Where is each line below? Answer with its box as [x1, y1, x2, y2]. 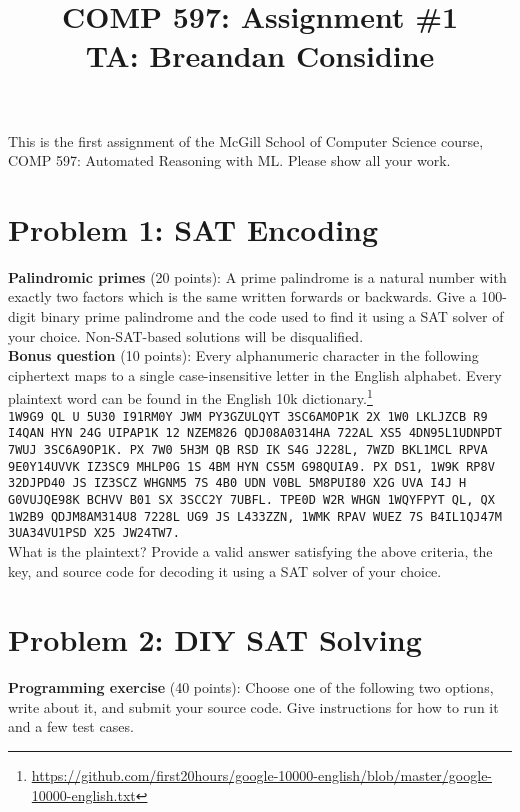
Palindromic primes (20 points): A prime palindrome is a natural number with [8, 266, 507, 287]
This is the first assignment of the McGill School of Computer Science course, [8, 130, 484, 151]
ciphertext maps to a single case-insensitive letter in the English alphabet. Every [8, 364, 502, 385]
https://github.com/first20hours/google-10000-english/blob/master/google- [31, 765, 493, 786]
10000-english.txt [31, 784, 136, 805]
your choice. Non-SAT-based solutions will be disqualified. [8, 325, 364, 346]
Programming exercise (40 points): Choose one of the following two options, [8, 677, 494, 698]
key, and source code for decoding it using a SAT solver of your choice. [8, 560, 442, 581]
